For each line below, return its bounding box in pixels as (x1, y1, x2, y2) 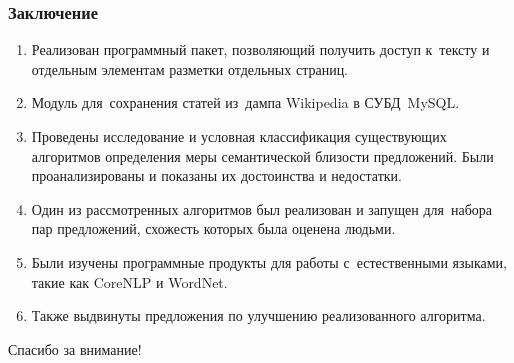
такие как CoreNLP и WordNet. (31, 271, 228, 292)
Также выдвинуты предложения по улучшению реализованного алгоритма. (31, 305, 486, 326)
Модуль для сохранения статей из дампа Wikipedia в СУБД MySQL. (31, 92, 460, 113)
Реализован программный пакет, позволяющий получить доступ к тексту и (31, 39, 490, 60)
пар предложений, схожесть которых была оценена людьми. (31, 218, 396, 239)
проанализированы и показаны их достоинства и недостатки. (31, 165, 402, 186)
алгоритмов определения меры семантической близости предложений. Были (31, 145, 494, 166)
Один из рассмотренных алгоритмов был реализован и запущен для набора (31, 198, 493, 219)
